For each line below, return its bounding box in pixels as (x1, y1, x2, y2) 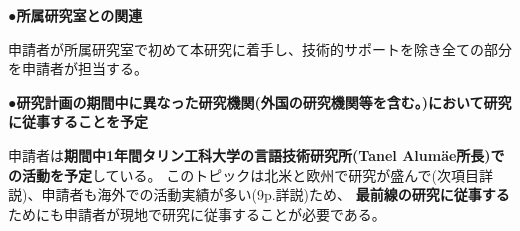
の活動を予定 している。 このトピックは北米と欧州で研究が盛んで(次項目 (8, 164, 479, 185)
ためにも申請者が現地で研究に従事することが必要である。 (8, 203, 386, 224)
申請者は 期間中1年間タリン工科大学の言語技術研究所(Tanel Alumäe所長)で (8, 144, 505, 165)
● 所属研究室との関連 (8, 5, 143, 25)
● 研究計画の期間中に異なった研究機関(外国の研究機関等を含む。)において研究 (8, 91, 512, 112)
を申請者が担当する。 (8, 58, 148, 79)
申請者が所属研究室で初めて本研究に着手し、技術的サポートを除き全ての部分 (8, 38, 512, 59)
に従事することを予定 (8, 111, 148, 132)
